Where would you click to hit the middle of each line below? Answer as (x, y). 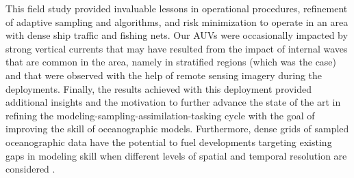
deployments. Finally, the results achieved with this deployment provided (159, 88)
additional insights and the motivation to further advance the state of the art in (173, 102)
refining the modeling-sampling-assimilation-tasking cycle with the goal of (160, 115)
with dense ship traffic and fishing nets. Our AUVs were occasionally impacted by (177, 35)
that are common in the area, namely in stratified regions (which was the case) (171, 62)
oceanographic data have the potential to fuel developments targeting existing (169, 142)
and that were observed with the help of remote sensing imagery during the (164, 75)
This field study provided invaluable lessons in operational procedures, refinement (177, 8)
